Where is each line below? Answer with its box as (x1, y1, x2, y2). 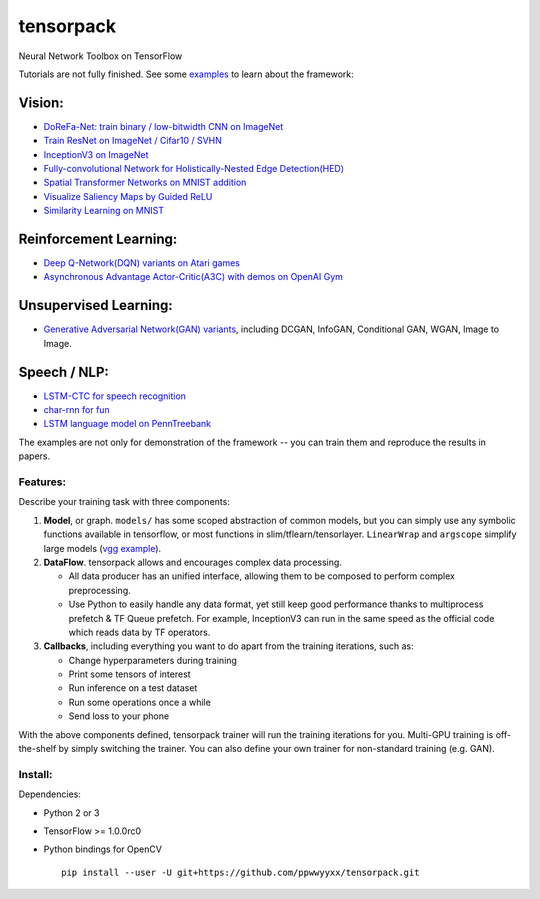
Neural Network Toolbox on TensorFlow (18, 50, 183, 62)
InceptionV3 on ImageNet (43, 148, 149, 160)
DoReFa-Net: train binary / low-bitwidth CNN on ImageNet (43, 120, 284, 132)
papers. (18, 450, 50, 462)
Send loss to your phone (68, 710, 170, 722)
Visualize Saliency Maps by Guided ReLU (43, 190, 213, 202)
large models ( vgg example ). (43, 542, 162, 554)
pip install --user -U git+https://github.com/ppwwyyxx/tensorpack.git (61, 866, 420, 878)
